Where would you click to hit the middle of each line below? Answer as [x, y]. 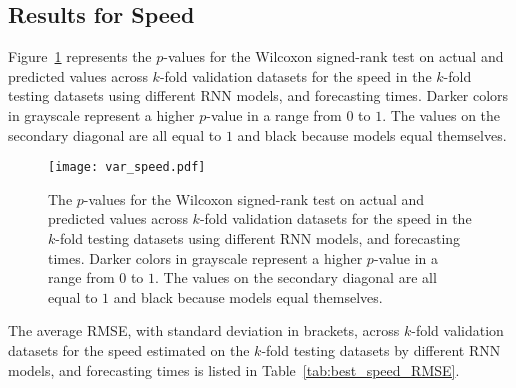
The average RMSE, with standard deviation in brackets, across [204, 330]
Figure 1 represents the [80, 56]
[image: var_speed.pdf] [127, 167]
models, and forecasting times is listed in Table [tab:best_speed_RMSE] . [234, 369]
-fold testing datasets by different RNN [381, 349]
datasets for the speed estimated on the [129, 349]
